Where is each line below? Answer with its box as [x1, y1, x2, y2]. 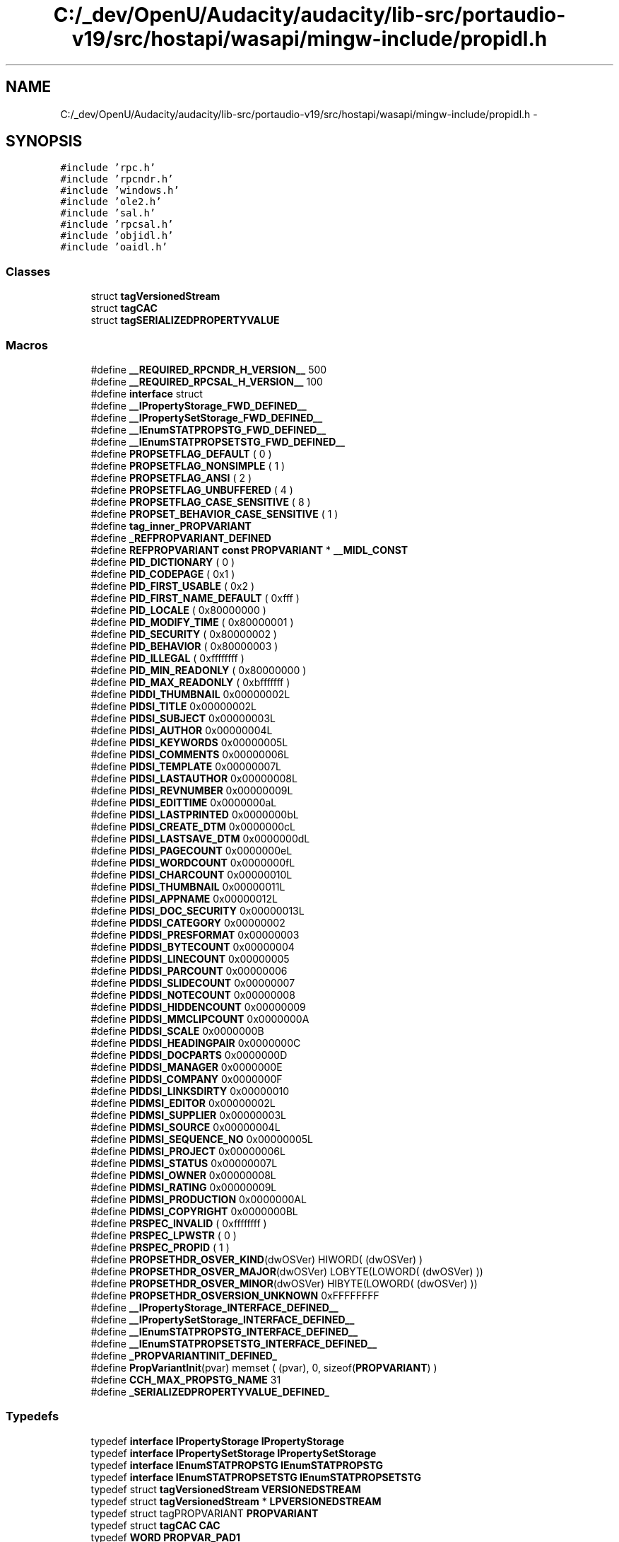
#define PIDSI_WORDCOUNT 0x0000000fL [90, 856, 295, 869]
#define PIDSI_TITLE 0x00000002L [90, 700, 257, 712]
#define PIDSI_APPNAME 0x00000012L [90, 892, 278, 905]
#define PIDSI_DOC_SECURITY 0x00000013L [90, 904, 305, 917]
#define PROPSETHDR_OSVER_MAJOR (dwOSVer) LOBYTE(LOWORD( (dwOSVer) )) [90, 1265, 483, 1277]
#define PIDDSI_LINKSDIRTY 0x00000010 [90, 1084, 290, 1097]
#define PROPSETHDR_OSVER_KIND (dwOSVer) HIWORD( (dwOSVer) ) [90, 1253, 423, 1265]
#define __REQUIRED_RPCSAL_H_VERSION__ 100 [90, 375, 323, 388]
